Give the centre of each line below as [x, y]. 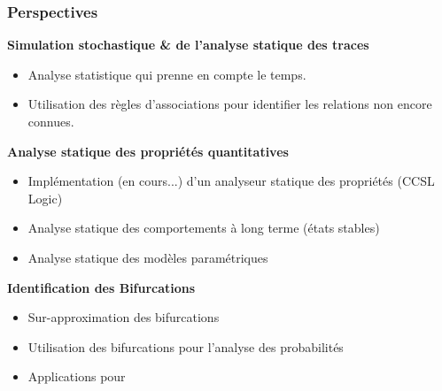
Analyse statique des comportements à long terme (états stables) [204, 228]
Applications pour [77, 376]
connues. [51, 121]
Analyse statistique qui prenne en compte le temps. [167, 74]
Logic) [45, 198]
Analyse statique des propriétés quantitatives [148, 151]
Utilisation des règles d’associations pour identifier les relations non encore [230, 104]
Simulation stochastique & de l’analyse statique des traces [188, 45]
